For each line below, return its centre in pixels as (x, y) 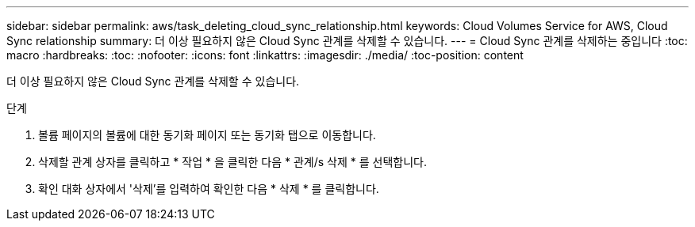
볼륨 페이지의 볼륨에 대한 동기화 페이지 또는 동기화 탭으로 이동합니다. (207, 135)
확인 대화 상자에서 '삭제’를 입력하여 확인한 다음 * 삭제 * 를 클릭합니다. (209, 189)
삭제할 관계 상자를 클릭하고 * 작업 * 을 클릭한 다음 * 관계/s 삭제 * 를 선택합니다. (232, 162)
